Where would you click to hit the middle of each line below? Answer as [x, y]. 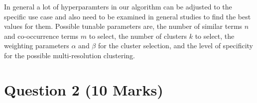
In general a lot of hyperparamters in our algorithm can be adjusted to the [118, 6]
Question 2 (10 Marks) [84, 89]
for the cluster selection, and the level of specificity [175, 46]
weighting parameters [37, 46]
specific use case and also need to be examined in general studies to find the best [128, 16]
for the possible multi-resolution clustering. [69, 55]
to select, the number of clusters [138, 36]
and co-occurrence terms [41, 36]
